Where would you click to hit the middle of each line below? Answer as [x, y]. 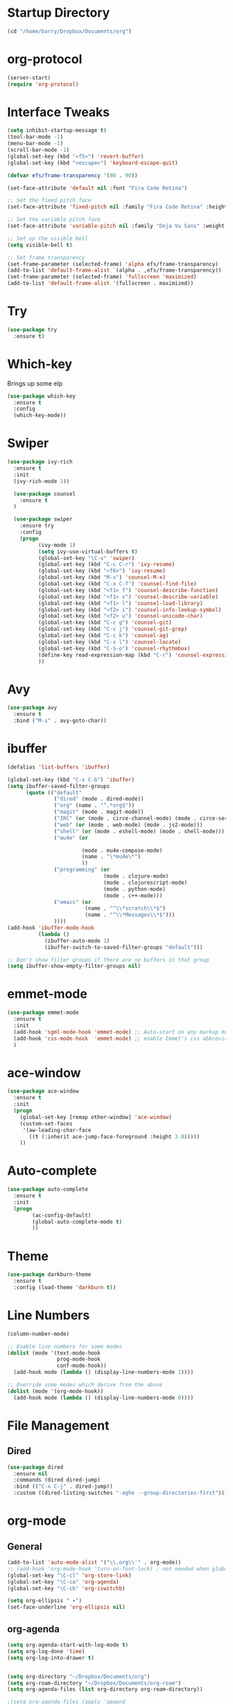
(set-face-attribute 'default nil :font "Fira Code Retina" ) [97, 188]
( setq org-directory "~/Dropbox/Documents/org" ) [79, 1676]
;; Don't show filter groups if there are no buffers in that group [108, 960]
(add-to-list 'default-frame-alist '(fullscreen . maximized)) [101, 284]
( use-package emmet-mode [43, 1013]
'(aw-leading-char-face [57, 1130]
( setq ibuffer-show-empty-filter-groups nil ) [74, 966]
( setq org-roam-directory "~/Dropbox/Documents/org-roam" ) [94, 1683]
